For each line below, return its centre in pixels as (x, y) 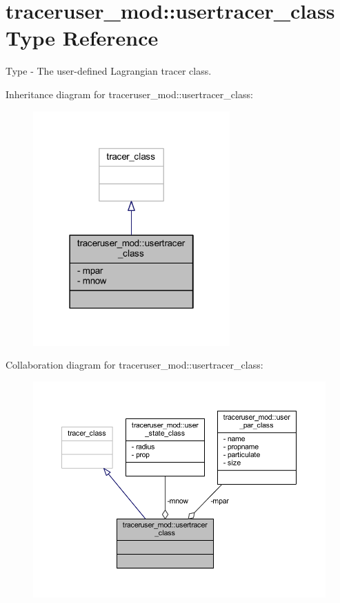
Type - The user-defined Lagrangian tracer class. (109, 71)
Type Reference (82, 38)
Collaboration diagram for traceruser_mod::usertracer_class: (134, 365)
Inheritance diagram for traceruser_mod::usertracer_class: (129, 94)
